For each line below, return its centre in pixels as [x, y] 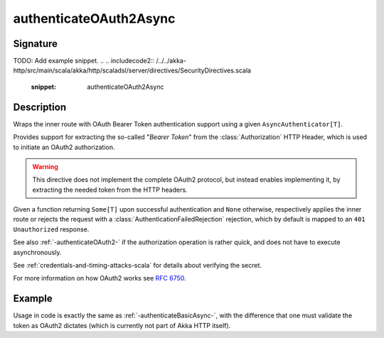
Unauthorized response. [51, 229]
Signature [36, 44]
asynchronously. [37, 252]
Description [40, 107]
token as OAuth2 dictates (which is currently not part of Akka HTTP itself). [122, 325]
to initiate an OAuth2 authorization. [64, 147]
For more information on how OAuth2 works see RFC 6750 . [100, 278]
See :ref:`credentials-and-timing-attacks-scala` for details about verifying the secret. [138, 266]
